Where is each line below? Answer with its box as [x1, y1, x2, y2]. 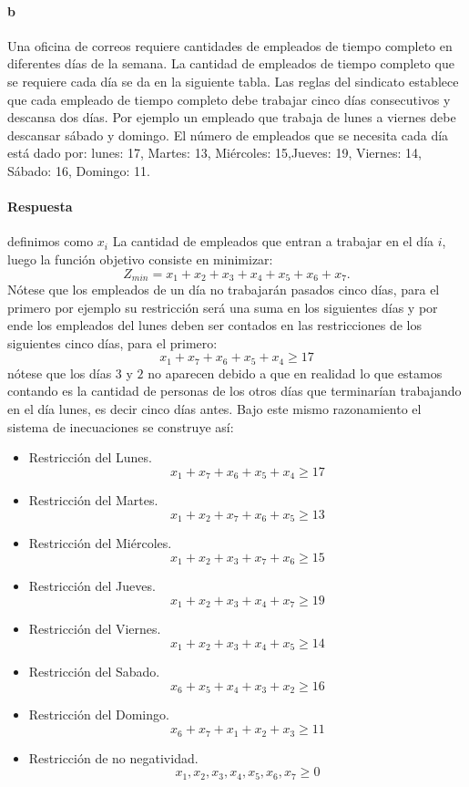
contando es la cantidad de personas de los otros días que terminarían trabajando [7, 381, 462, 400]
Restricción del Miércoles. [28, 533, 172, 553]
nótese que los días [7, 363, 112, 382]
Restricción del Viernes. [28, 619, 161, 638]
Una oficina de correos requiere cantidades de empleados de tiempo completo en [7, 36, 453, 55]
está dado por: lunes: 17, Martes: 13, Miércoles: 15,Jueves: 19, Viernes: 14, [7, 143, 423, 162]
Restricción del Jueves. [28, 576, 156, 595]
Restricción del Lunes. [28, 448, 152, 467]
